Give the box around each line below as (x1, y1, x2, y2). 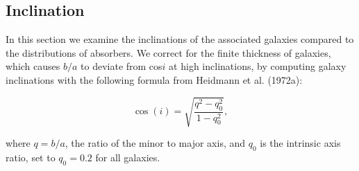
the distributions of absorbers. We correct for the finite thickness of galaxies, (6, 45, 331, 60)
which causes (6, 59, 60, 73)
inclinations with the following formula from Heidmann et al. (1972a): (6, 72, 303, 87)
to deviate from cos (81, 59, 162, 73)
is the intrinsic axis (260, 136, 341, 150)
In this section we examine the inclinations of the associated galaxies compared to (6, 32, 354, 46)
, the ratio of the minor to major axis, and (65, 136, 246, 150)
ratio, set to (6, 150, 56, 164)
